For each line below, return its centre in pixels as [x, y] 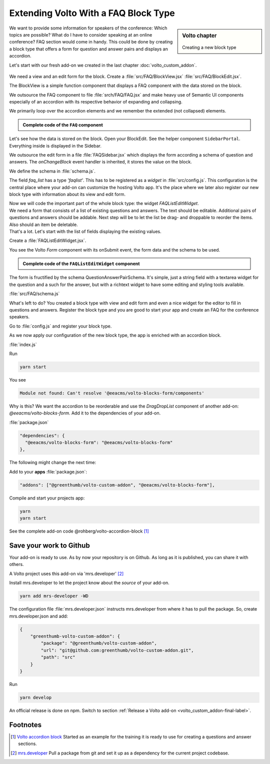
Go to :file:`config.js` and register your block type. [60, 326]
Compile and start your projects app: [47, 498]
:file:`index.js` [23, 344]
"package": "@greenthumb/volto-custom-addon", [99, 643]
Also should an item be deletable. [43, 224]
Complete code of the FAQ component [63, 124]
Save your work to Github [49, 545]
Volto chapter [199, 35]
